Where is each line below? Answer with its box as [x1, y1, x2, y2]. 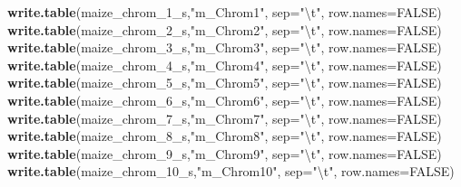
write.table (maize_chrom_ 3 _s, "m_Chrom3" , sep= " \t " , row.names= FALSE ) [7, 38, 442, 57]
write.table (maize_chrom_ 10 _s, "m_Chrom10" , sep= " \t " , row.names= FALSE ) [7, 162, 455, 181]
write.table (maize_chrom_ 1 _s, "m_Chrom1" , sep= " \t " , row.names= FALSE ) [7, 3, 442, 21]
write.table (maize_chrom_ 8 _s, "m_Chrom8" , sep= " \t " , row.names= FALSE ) [7, 126, 442, 145]
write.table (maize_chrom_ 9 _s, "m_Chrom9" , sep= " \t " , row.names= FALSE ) [7, 144, 442, 163]
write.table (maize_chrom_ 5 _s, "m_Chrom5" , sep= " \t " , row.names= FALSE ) [7, 73, 442, 92]
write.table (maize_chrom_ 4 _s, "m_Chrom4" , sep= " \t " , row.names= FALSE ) [7, 55, 442, 74]
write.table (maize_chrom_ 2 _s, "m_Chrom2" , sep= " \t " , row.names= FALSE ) [7, 20, 442, 39]
